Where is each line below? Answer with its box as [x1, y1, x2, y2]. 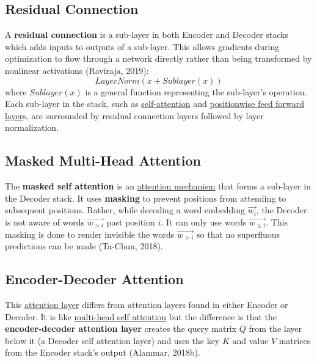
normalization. [5, 121, 59, 134]
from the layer [249, 322, 302, 335]
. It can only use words [161, 215, 247, 228]
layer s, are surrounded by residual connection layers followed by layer [5, 109, 264, 122]
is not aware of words [5, 215, 85, 228]
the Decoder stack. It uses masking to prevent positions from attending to [5, 191, 286, 204]
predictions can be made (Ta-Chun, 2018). [5, 240, 163, 252]
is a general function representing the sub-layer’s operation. [85, 85, 307, 98]
